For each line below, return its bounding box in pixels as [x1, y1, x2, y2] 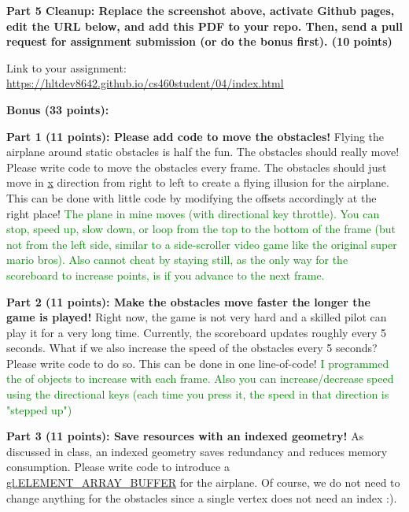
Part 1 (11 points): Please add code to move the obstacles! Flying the [6, 128, 385, 144]
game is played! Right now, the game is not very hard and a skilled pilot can [6, 309, 387, 325]
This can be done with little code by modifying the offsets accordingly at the [6, 189, 377, 206]
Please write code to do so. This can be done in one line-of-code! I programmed [6, 354, 389, 371]
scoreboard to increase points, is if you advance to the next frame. [6, 266, 325, 283]
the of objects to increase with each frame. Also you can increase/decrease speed [6, 370, 394, 387]
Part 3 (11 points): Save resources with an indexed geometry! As [6, 428, 364, 444]
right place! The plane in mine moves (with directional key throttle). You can [6, 205, 380, 221]
